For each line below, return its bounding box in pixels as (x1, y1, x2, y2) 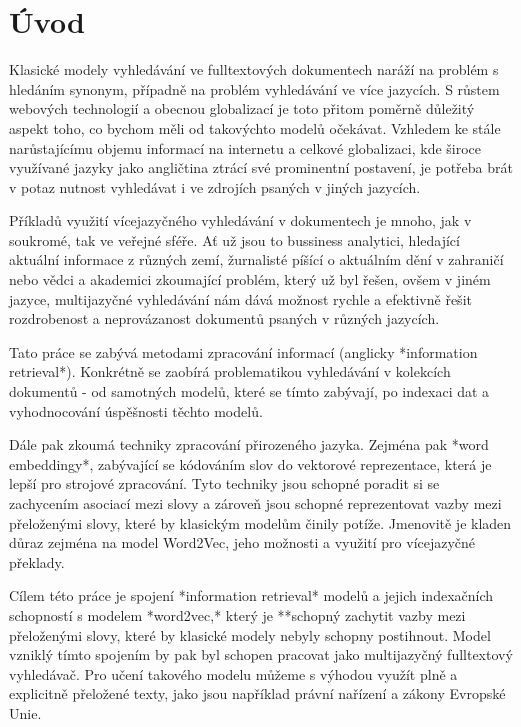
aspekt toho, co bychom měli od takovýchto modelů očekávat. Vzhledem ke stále (9, 117, 501, 138)
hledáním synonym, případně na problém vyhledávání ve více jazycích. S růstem (9, 78, 500, 99)
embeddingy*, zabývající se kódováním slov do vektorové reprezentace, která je (9, 453, 492, 474)
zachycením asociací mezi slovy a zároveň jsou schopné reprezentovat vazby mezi (9, 493, 502, 513)
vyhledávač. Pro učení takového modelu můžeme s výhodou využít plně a (9, 663, 458, 684)
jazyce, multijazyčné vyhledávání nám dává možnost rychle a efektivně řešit (9, 288, 472, 309)
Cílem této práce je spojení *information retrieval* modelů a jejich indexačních (9, 585, 494, 606)
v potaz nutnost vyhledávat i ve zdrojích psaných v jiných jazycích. (9, 176, 421, 197)
